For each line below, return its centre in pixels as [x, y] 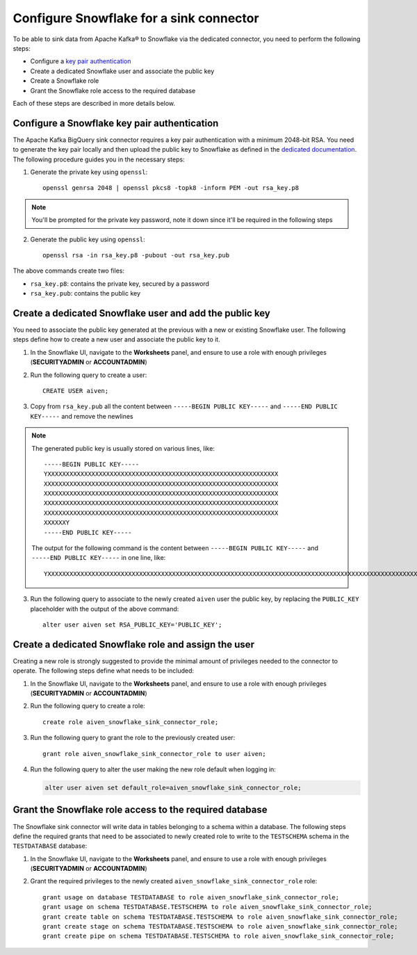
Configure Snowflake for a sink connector [136, 18]
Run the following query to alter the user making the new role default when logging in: [153, 769]
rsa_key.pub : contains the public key [85, 294]
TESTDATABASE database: [50, 846]
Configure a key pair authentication [81, 61]
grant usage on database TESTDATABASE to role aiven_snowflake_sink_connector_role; [191, 897]
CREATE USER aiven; [76, 391]
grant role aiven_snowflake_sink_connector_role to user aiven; [155, 754]
